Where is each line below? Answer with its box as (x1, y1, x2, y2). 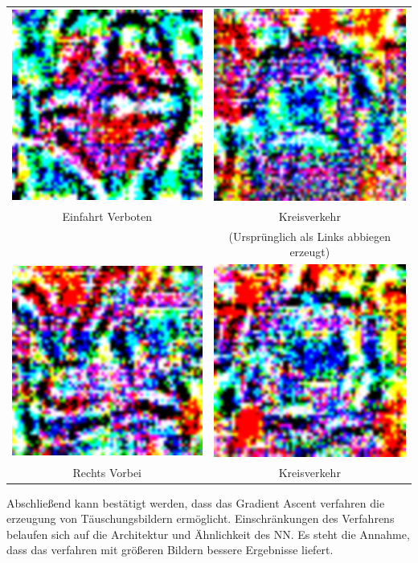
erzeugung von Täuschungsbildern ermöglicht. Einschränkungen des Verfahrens (6, 510, 395, 527)
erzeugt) (289, 243, 330, 260)
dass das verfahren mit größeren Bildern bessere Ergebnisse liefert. (6, 541, 334, 558)
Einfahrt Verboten (62, 208, 153, 225)
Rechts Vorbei (72, 463, 142, 480)
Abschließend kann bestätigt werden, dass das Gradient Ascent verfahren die (6, 494, 385, 511)
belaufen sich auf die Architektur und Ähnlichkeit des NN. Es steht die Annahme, (6, 525, 410, 542)
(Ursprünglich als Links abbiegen (228, 227, 391, 244)
